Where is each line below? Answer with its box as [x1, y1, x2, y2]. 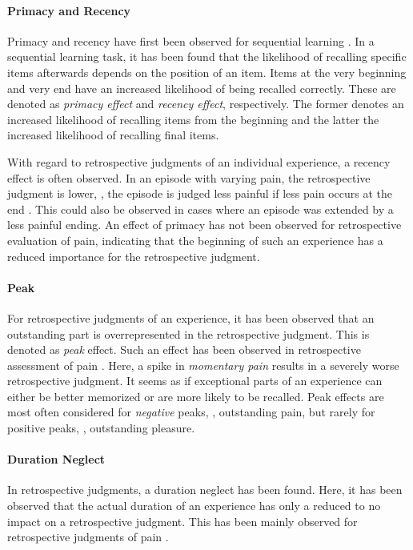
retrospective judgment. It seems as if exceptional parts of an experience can [7, 372, 383, 389]
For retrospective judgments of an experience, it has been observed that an [7, 309, 375, 326]
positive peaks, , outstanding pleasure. [7, 420, 195, 436]
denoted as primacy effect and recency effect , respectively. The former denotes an [7, 95, 404, 112]
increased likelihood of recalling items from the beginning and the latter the [7, 110, 379, 127]
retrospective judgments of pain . [7, 528, 169, 545]
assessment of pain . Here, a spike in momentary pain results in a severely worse [7, 356, 399, 373]
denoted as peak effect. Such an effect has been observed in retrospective [7, 341, 361, 358]
